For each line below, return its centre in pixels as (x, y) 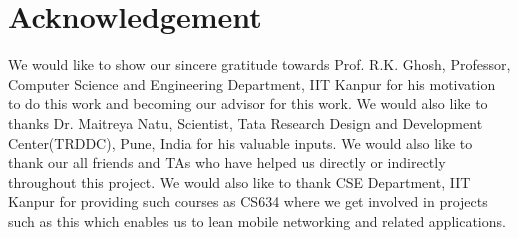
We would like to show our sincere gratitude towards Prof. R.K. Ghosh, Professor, (259, 64)
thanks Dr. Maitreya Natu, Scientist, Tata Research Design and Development (245, 122)
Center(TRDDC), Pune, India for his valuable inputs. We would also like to (240, 142)
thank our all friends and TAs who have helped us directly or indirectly (227, 162)
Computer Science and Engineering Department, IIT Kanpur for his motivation (252, 83)
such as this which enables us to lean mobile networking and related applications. (257, 220)
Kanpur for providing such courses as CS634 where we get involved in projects (248, 201)
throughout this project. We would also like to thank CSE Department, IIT (239, 181)
